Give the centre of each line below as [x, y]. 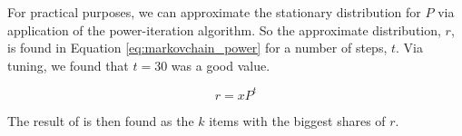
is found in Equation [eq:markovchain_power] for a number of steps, [197, 48]
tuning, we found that [68, 65]
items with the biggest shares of [297, 120]
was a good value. [221, 65]
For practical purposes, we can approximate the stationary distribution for [214, 12]
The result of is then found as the [101, 120]
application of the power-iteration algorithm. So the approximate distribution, [224, 29]
